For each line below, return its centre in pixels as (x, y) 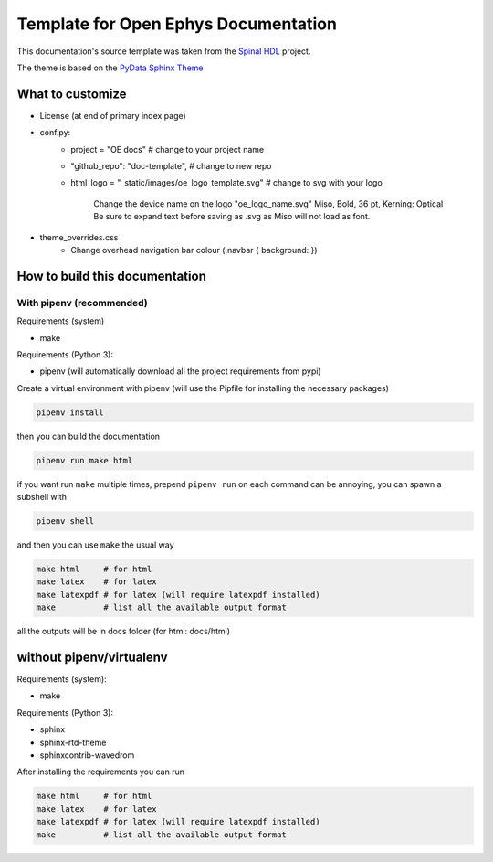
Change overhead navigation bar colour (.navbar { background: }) (194, 250)
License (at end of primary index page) (113, 115)
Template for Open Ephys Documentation (177, 24)
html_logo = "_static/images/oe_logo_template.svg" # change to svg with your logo (226, 183)
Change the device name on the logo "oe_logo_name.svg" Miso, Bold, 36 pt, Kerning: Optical (268, 203)
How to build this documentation (112, 276)
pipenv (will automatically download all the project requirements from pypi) (180, 371)
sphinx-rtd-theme (73, 742)
